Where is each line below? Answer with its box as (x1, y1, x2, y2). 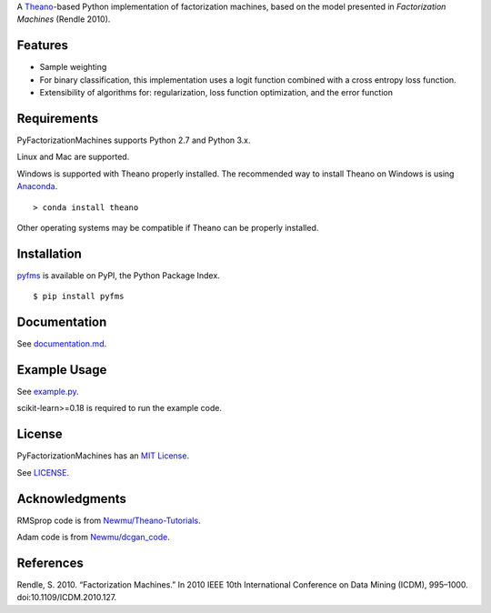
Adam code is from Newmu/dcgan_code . (16, 532, 170, 543)
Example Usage (16, 362, 107, 377)
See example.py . (16, 387, 79, 397)
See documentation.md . (16, 338, 107, 349)
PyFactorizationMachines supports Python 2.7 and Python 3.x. (16, 135, 251, 146)
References (16, 555, 84, 570)
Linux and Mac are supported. (16, 151, 130, 163)
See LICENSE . (16, 467, 70, 477)
